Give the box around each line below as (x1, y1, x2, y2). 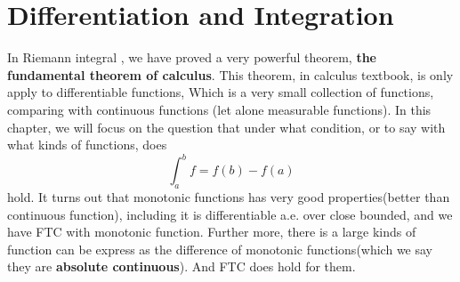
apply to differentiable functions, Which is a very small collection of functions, (7, 83, 434, 101)
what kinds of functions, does (7, 135, 167, 154)
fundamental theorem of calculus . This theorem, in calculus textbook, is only (7, 65, 454, 84)
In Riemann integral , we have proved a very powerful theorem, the (7, 48, 376, 67)
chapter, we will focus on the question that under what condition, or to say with (7, 117, 446, 136)
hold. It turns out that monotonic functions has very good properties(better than (7, 187, 450, 205)
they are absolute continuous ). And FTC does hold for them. (7, 257, 356, 276)
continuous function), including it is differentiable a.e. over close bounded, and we (7, 205, 453, 223)
